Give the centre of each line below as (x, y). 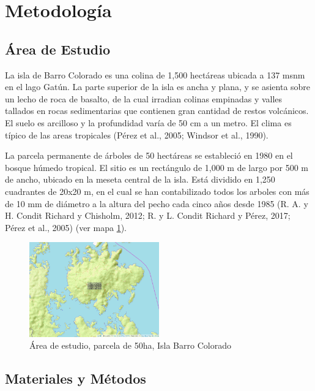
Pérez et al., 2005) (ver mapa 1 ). (66, 227)
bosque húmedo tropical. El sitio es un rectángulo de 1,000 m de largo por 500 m (157, 167)
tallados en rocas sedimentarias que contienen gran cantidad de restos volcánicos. (157, 111)
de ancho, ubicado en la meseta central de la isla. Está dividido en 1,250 (140, 179)
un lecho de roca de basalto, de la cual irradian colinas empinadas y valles (144, 98)
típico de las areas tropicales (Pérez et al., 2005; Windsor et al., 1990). (137, 135)
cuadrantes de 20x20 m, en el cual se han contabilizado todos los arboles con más (157, 191)
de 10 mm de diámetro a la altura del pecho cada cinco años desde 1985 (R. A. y (157, 203)
